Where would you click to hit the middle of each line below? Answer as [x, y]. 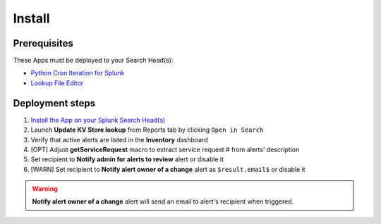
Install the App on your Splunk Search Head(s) [98, 120]
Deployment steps [54, 103]
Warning [45, 189]
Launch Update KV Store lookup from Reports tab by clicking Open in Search [147, 130]
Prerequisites [43, 43]
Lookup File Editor [57, 83]
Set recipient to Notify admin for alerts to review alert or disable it [127, 159]
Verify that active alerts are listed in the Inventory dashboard [119, 139]
